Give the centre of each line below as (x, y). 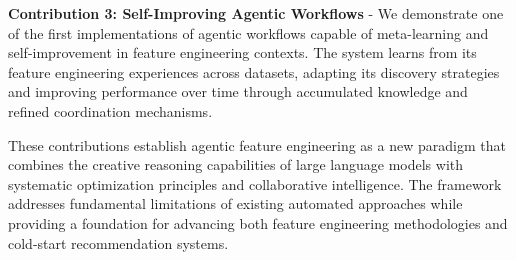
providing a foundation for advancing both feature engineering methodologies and (258, 222)
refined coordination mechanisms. (110, 110)
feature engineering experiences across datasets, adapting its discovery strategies (254, 71)
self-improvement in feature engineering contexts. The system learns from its (242, 52)
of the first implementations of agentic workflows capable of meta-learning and (248, 32)
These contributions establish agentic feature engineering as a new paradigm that (257, 144)
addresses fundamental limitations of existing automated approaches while (235, 203)
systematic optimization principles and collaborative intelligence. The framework (255, 183)
